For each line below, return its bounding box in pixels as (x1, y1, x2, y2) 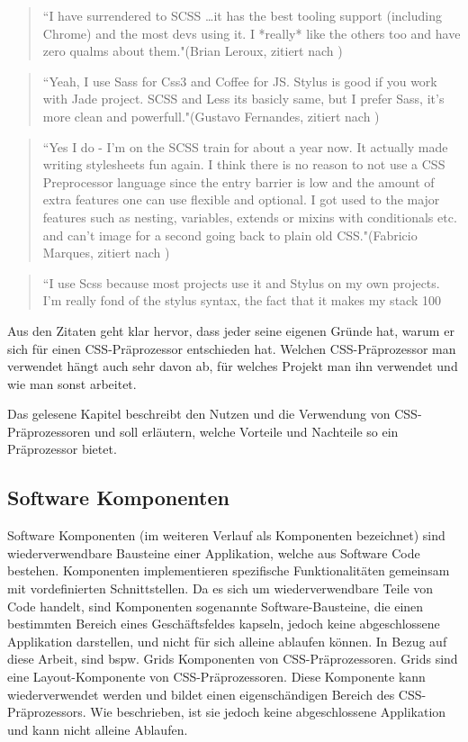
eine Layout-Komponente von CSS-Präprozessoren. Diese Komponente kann (7, 667, 426, 686)
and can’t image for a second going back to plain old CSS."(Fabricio (42, 225, 418, 244)
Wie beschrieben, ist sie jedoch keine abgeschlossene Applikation (90, 702, 446, 721)
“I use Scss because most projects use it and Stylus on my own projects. (42, 273, 440, 292)
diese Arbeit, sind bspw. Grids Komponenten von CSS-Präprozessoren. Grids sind (7, 649, 458, 668)
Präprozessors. (7, 702, 86, 721)
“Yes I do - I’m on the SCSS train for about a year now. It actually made (42, 137, 448, 156)
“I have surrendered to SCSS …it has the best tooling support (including (42, 6, 442, 24)
